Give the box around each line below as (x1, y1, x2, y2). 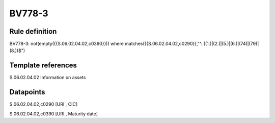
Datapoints (9, 88, 45, 96)
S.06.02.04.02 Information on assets (9, 75, 86, 81)
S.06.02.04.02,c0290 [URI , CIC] (9, 101, 78, 107)
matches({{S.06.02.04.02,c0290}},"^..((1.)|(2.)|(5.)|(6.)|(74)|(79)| (125, 41, 259, 47)
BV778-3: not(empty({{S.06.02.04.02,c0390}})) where (9, 41, 124, 47)
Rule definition (9, 27, 57, 36)
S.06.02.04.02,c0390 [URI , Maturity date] (9, 110, 98, 117)
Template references (9, 61, 77, 70)
